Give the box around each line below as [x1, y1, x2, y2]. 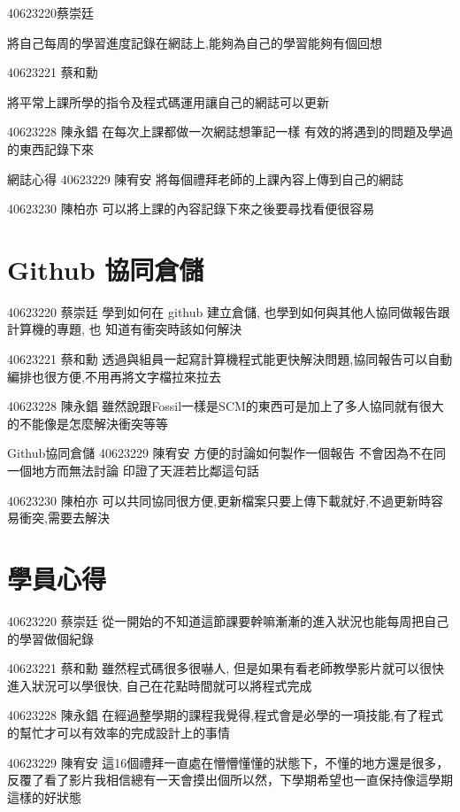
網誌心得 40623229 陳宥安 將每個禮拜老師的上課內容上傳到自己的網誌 [7, 169, 403, 188]
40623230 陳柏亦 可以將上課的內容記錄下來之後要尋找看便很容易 [7, 199, 375, 218]
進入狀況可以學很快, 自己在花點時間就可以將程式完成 [7, 676, 312, 694]
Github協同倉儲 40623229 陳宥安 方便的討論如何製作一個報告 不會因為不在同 [7, 444, 446, 462]
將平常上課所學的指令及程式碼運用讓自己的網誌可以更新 [7, 92, 329, 111]
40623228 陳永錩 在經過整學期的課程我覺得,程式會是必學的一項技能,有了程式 [7, 706, 444, 724]
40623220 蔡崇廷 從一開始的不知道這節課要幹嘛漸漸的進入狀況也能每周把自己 [7, 611, 449, 630]
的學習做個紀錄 [7, 629, 94, 647]
